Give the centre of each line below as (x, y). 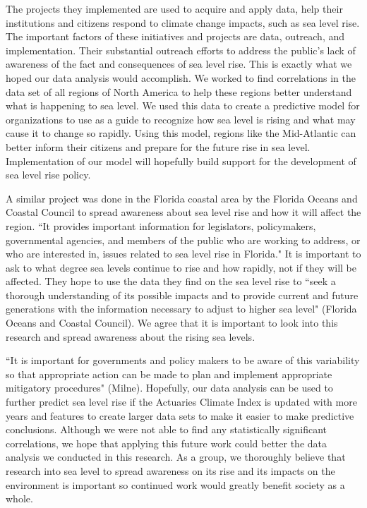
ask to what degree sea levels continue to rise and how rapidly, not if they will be (181, 267)
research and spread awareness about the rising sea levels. (131, 336)
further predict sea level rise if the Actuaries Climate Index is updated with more (181, 402)
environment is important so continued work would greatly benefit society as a (175, 484)
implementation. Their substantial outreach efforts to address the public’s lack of (181, 50)
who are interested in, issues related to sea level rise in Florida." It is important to (183, 254)
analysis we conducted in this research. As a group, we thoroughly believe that (176, 457)
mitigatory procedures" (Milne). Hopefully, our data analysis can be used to (169, 388)
